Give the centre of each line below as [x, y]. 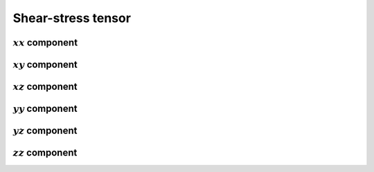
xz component [45, 87]
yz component [45, 131]
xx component [45, 42]
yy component [45, 109]
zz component [45, 153]
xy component [45, 65]
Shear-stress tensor [72, 18]
